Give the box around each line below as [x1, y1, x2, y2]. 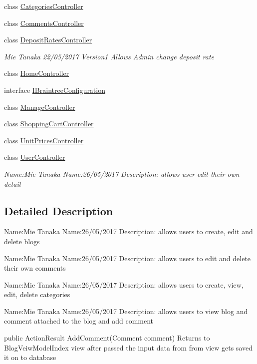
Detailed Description [4, 203, 113, 218]
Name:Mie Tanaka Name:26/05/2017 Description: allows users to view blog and [4, 306, 248, 316]
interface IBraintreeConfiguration [4, 84, 105, 95]
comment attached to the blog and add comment [4, 316, 154, 326]
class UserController [4, 152, 65, 162]
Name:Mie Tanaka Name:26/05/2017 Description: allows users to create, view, [4, 279, 244, 290]
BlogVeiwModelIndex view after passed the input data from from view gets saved [4, 342, 253, 353]
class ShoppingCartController [4, 118, 94, 129]
